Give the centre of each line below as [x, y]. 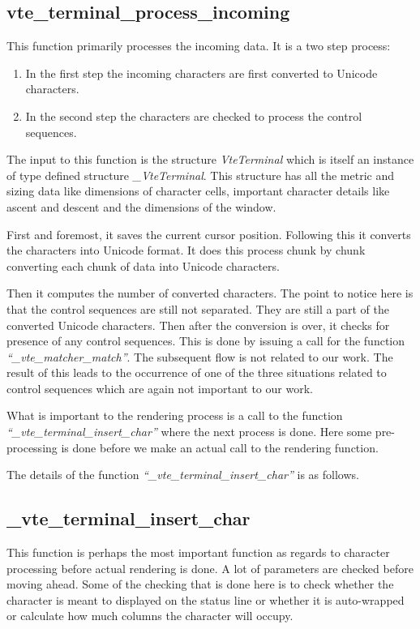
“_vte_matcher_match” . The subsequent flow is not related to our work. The [200, 356]
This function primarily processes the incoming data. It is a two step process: [199, 46]
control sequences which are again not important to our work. [160, 388]
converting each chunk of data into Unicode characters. [143, 265]
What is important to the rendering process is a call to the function [175, 415]
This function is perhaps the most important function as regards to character [198, 552]
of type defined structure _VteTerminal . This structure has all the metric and [200, 175]
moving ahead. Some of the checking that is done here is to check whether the [200, 584]
